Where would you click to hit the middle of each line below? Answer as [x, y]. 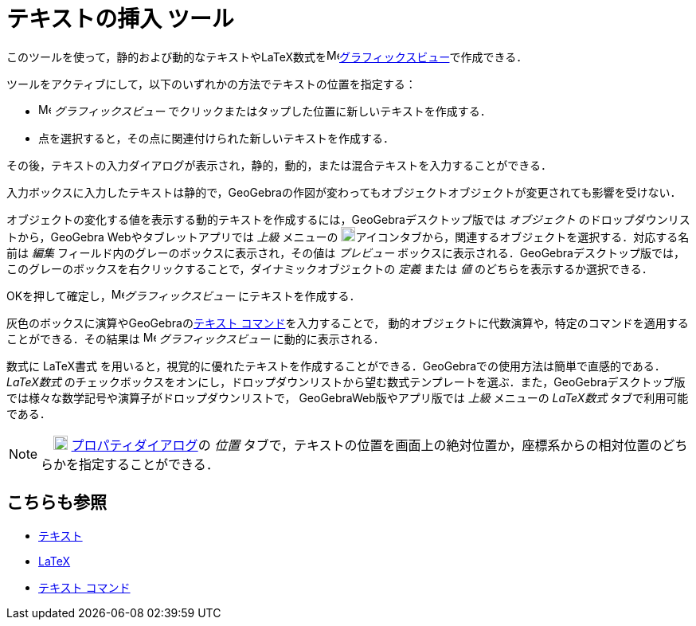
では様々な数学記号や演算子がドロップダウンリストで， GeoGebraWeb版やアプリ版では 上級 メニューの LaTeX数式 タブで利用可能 [348, 397]
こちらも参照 [57, 503]
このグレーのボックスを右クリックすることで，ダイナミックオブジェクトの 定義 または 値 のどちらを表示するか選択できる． [330, 268]
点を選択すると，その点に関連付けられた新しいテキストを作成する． [217, 138]
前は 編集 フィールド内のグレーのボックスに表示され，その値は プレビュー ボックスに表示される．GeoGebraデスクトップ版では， [346, 252]
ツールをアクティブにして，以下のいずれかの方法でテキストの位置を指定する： [211, 84]
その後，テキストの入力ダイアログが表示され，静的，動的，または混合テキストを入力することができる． [279, 165]
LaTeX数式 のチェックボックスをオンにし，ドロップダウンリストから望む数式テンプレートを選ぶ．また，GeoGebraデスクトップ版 [346, 381]
